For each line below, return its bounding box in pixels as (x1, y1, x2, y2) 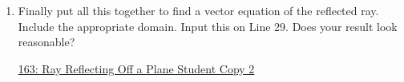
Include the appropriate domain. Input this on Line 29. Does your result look (18, 18, 398, 34)
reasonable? (18, 33, 75, 50)
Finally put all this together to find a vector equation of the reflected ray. (18, 2, 379, 18)
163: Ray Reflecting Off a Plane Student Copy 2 (18, 60, 255, 76)
